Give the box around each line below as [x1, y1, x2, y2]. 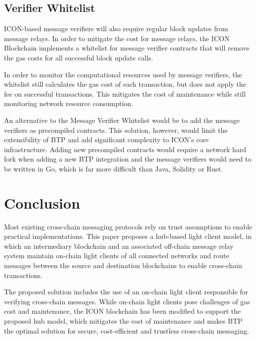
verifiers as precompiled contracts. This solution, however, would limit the [4, 124, 228, 135]
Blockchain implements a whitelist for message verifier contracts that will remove [4, 43, 250, 53]
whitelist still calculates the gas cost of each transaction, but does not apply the [4, 79, 246, 89]
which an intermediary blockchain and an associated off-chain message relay [4, 240, 234, 251]
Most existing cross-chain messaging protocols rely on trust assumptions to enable [4, 221, 253, 231]
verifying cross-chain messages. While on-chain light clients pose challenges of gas [4, 296, 250, 306]
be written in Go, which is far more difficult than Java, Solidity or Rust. [4, 163, 223, 173]
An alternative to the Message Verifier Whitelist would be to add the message [4, 114, 240, 125]
